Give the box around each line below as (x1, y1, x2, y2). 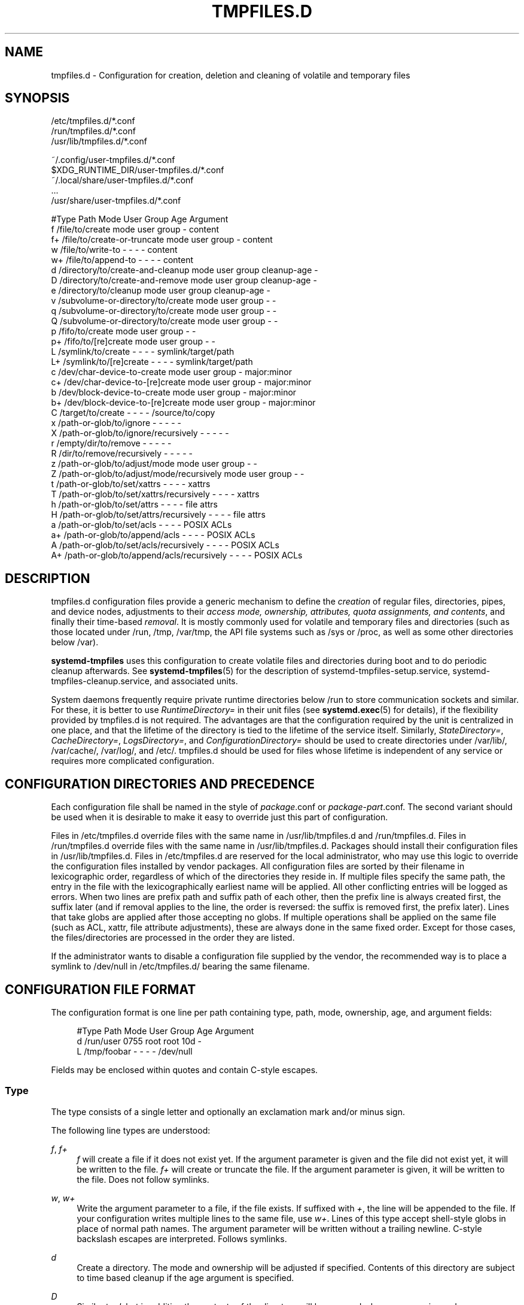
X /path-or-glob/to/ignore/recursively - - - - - (51, 428, 229, 439)
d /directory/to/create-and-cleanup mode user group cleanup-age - (51, 265, 318, 276)
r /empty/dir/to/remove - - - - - (51, 438, 172, 449)
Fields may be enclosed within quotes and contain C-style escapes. (51, 1064, 318, 1075)
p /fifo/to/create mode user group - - (51, 326, 196, 337)
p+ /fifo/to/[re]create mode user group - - (51, 336, 215, 347)
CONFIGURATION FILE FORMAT (5, 981, 196, 997)
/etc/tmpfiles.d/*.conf (51, 116, 135, 126)
